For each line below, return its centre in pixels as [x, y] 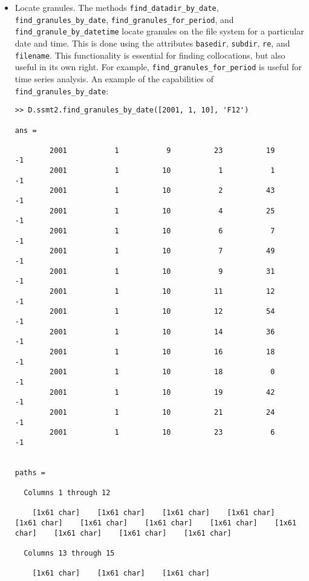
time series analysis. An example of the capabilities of [114, 78]
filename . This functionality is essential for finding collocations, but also [150, 55]
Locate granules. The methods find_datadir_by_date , [117, 7]
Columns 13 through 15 [69, 553]
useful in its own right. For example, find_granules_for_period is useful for [158, 67]
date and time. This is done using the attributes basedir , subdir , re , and [152, 43]
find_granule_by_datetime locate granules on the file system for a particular [159, 31]
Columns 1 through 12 [67, 493]
